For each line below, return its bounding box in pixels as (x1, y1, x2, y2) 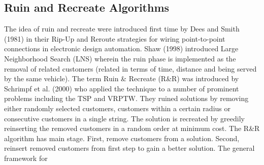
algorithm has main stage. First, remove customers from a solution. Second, (4, 133, 240, 143)
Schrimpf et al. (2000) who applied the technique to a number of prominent (4, 83, 239, 93)
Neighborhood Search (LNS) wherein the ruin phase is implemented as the (4, 53, 236, 63)
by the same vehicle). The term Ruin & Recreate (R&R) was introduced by (4, 73, 239, 84)
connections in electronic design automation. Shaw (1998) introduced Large (4, 43, 239, 54)
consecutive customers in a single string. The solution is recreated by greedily (4, 113, 245, 123)
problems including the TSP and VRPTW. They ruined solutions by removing (4, 93, 249, 104)
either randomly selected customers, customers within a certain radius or (4, 103, 230, 113)
